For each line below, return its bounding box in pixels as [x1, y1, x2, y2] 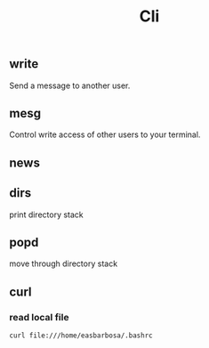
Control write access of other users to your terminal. [9, 129, 201, 140]
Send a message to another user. [9, 80, 131, 91]
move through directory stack [9, 258, 118, 269]
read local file [9, 311, 69, 323]
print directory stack [9, 209, 84, 220]
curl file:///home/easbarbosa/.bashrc [9, 331, 153, 340]
